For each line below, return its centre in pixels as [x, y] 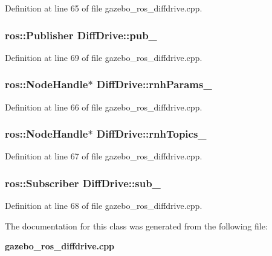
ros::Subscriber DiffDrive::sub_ [83, 183]
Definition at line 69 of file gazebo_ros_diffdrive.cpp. [104, 57]
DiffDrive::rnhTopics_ [151, 134]
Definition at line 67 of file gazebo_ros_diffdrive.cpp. [104, 156]
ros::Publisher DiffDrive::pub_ [81, 35]
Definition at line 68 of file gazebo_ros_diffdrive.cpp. [104, 206]
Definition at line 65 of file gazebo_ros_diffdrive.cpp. [104, 8]
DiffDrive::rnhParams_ [154, 84]
